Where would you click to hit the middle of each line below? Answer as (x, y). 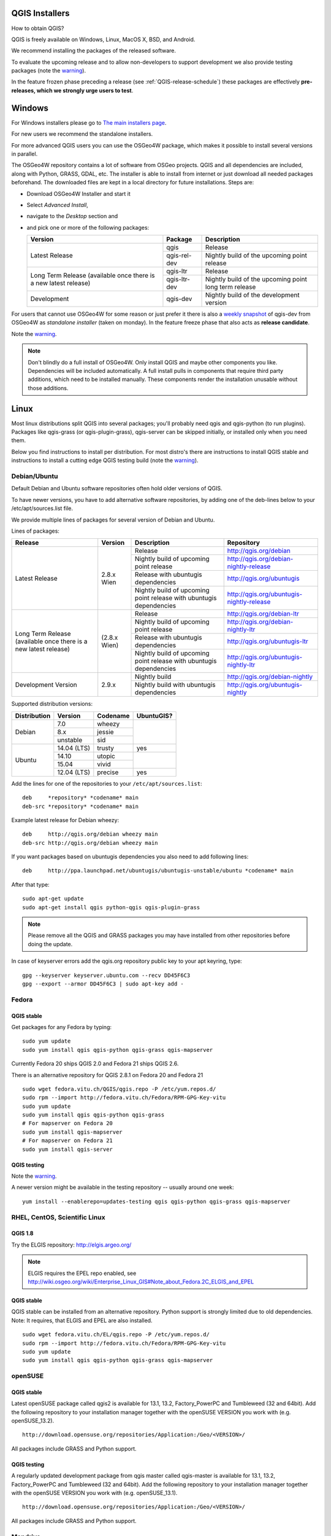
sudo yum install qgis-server (68, 1149)
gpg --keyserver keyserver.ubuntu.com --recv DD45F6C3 (106, 975)
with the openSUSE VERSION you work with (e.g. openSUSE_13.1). (94, 1492)
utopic (106, 756)
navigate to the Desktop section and (72, 216)
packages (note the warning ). (48, 71)
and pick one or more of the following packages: (88, 227)
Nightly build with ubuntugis (175, 685)
